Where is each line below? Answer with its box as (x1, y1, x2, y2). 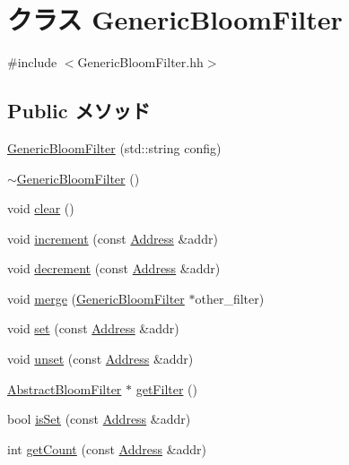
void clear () (7, 199, 74, 218)
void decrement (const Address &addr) (7, 259, 221, 278)
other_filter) (195, 288, 265, 307)
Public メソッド (7, 97, 151, 125)
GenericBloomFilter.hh (77, 53, 204, 72)
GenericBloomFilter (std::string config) (7, 138, 222, 157)
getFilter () (135, 379, 197, 398)
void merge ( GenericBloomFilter (7, 288, 185, 307)
